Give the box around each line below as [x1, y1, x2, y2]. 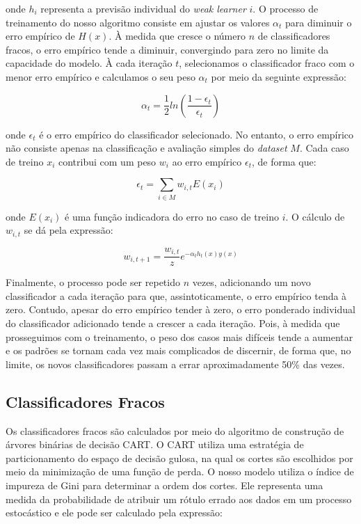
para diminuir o [285, 15, 352, 29]
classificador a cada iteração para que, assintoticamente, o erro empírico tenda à [6, 288, 347, 303]
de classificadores [257, 29, 330, 43]
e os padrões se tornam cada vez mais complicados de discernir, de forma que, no [6, 343, 351, 358]
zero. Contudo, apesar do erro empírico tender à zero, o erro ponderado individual [6, 302, 355, 317]
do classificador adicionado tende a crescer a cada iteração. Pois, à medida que [6, 315, 340, 330]
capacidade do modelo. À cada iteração [6, 56, 173, 70]
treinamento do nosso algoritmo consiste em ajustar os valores [6, 15, 270, 29]
